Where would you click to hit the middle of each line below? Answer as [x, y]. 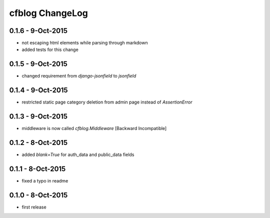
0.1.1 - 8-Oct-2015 [37, 169]
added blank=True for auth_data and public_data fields [78, 154]
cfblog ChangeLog [49, 13]
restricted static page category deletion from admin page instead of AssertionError [107, 102]
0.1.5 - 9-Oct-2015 [38, 64]
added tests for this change [50, 49]
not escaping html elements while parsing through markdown [85, 43]
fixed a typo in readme [45, 180]
